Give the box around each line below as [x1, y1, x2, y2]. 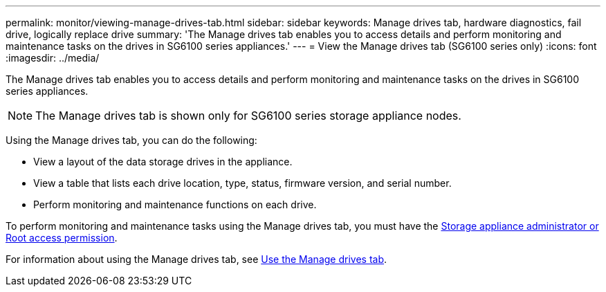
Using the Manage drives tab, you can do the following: [6, 134, 257, 146]
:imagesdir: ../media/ [6, 52, 100, 64]
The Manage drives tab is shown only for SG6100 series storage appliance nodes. [35, 109, 461, 122]
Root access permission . [6, 232, 118, 244]
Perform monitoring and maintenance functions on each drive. [33, 199, 317, 210]
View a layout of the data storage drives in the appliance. [33, 156, 293, 167]
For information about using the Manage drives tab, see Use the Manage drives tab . [6, 253, 387, 265]
